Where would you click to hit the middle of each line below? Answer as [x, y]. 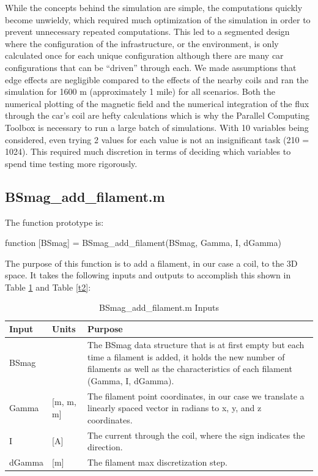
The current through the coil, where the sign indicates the [196, 435]
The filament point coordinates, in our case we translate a [196, 396]
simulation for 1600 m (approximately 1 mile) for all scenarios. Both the [140, 91]
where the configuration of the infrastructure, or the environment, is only [142, 43]
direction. [105, 447]
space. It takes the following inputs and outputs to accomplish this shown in [148, 275]
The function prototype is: [54, 222]
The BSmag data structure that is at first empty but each [196, 344]
